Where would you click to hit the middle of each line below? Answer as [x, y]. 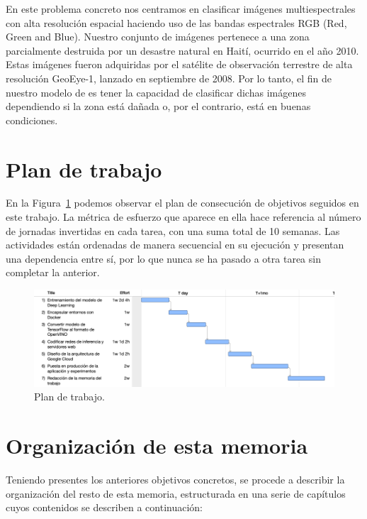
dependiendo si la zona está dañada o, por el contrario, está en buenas [158, 106]
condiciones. [32, 120]
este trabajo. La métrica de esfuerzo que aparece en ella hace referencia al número [183, 217]
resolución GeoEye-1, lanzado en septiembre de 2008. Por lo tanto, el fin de [169, 78]
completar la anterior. [53, 272]
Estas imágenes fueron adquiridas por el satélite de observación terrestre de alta [179, 64]
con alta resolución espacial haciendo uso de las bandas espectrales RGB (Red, [176, 22]
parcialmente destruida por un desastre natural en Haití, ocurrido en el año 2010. [182, 50]
